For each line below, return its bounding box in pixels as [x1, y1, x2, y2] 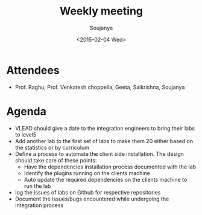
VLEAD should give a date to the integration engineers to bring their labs [14, 124, 195, 132]
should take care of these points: [14, 156, 97, 164]
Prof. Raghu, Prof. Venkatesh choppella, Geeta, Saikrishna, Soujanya [14, 83, 185, 91]
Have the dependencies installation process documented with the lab [24, 163, 197, 170]
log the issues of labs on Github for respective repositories [14, 188, 161, 196]
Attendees [6, 63, 60, 77]
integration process [14, 201, 64, 209]
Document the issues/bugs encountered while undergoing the [14, 195, 169, 202]
